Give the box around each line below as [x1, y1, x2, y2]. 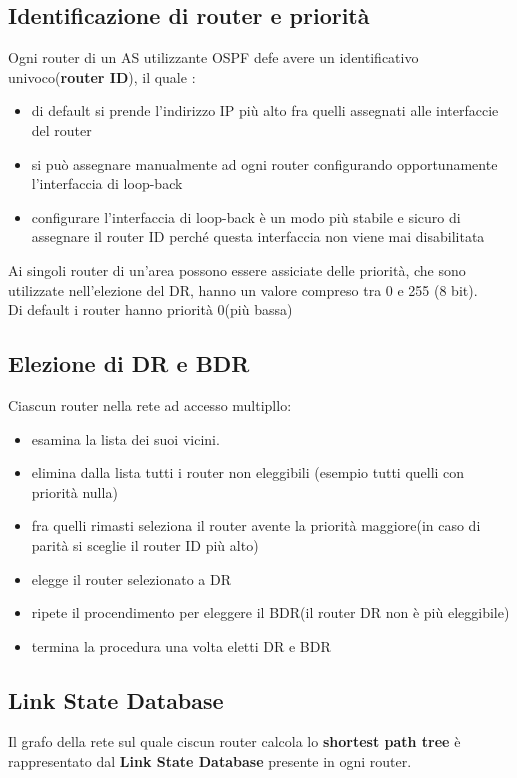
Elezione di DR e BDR [8, 348, 250, 379]
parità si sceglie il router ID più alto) [31, 534, 259, 555]
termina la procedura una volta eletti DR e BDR [31, 635, 331, 656]
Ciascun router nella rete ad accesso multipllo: [8, 394, 292, 415]
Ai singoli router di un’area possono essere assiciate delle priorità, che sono [8, 259, 466, 280]
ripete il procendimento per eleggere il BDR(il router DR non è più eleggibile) [31, 602, 510, 623]
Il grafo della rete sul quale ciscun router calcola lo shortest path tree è [8, 731, 461, 752]
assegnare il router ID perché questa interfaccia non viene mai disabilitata [31, 226, 485, 247]
